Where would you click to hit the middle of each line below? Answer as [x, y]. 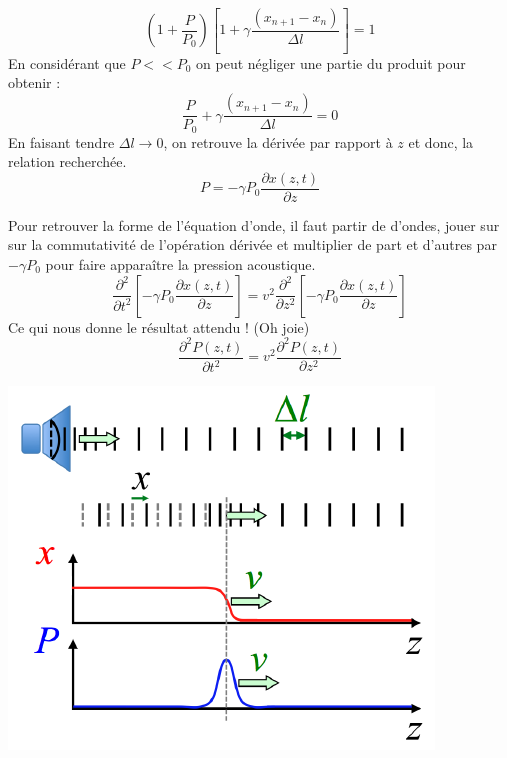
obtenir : [34, 82]
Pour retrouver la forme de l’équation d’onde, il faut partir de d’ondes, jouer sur [254, 224]
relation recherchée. [67, 161]
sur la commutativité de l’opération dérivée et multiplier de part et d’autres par [252, 244]
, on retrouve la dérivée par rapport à [278, 141]
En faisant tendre [61, 141]
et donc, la [441, 141]
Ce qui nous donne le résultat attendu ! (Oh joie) [159, 326]
